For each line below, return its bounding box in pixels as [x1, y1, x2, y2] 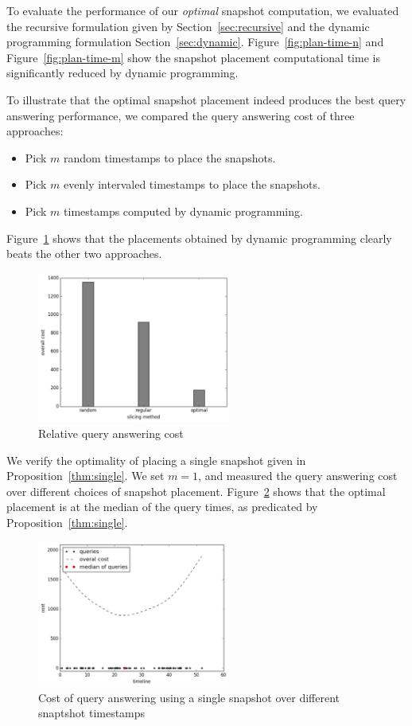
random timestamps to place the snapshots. [64, 149, 276, 166]
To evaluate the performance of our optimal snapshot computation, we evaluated [6, 2, 399, 18]
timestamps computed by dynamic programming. [64, 202, 303, 219]
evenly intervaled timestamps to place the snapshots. [64, 176, 321, 193]
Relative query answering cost [38, 425, 184, 442]
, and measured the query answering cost [198, 467, 398, 484]
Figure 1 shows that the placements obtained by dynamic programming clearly [6, 229, 392, 246]
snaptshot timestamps [38, 705, 146, 721]
